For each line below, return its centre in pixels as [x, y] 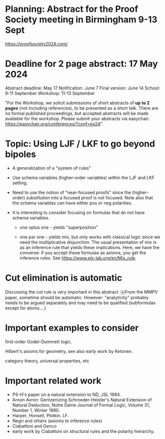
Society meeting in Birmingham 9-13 [81, 20]
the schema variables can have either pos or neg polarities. [72, 203]
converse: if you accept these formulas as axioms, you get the [83, 253]
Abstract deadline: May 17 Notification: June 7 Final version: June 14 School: [82, 88]
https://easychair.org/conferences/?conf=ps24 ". [54, 124]
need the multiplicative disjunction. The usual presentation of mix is [88, 242]
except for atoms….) [26, 308]
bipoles [21, 154]
